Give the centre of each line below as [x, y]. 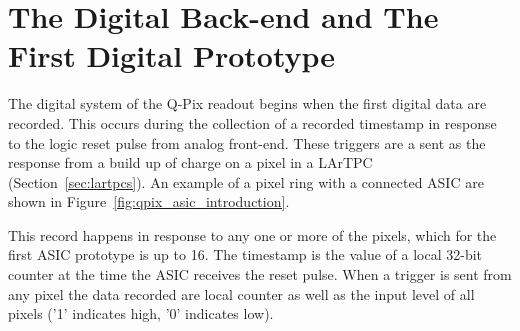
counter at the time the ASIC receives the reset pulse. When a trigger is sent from [260, 274]
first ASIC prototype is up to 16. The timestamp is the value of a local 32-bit [245, 254]
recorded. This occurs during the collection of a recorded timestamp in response [252, 122]
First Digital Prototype [172, 55]
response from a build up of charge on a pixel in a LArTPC [190, 162]
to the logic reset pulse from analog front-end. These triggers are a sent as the [247, 142]
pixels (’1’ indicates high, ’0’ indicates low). [141, 313]
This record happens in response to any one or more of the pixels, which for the [252, 234]
